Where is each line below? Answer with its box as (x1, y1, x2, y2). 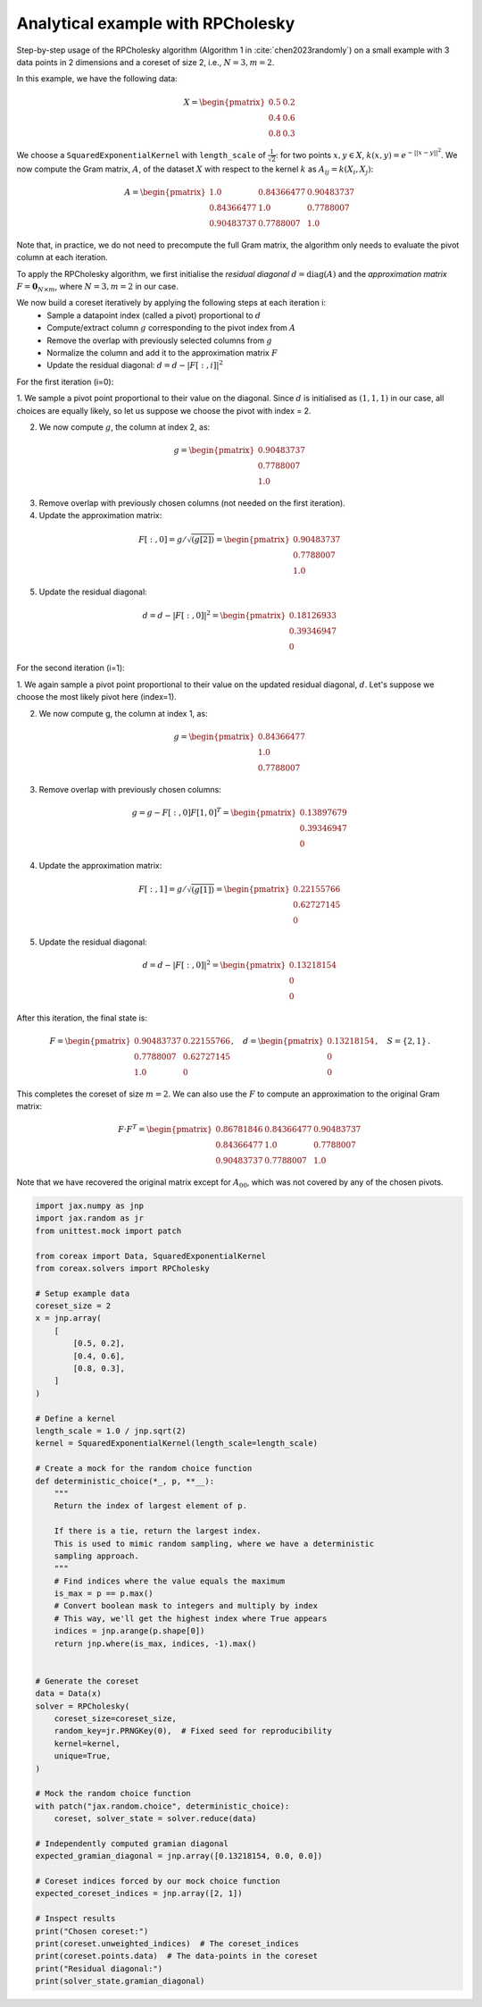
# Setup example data (35, 1288, 130, 1298)
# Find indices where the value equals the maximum (54, 1575, 286, 1586)
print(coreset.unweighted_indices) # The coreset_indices (35, 1939, 299, 1948)
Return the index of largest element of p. (54, 1501, 247, 1511)
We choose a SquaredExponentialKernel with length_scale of (16, 150, 267, 161)
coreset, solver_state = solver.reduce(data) (54, 1814, 257, 1824)
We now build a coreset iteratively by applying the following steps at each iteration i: (16, 298, 326, 308)
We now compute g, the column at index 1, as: (38, 708, 209, 718)
